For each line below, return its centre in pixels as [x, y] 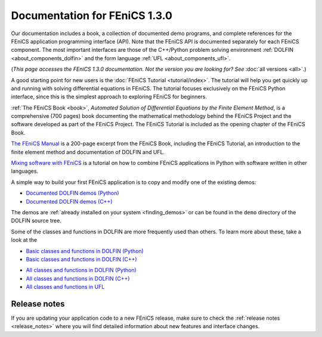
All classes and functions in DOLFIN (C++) [78, 278]
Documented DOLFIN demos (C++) [69, 201]
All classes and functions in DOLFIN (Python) [81, 270]
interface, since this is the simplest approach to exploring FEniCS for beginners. [109, 97]
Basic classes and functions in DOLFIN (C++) [81, 259]
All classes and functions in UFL [65, 287]
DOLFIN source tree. [36, 221]
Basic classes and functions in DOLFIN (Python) [85, 251]
